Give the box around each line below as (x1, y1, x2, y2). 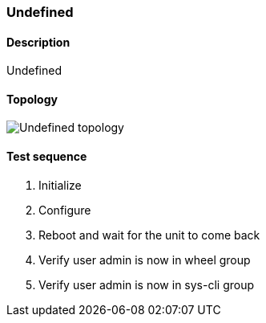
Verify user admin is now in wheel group (38, 252, 251, 267)
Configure (38, 202, 91, 217)
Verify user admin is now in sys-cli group (38, 277, 255, 292)
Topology (6, 92, 58, 106)
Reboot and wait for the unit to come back (38, 227, 260, 242)
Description (6, 35, 71, 49)
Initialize (38, 178, 82, 192)
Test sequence (6, 149, 87, 164)
